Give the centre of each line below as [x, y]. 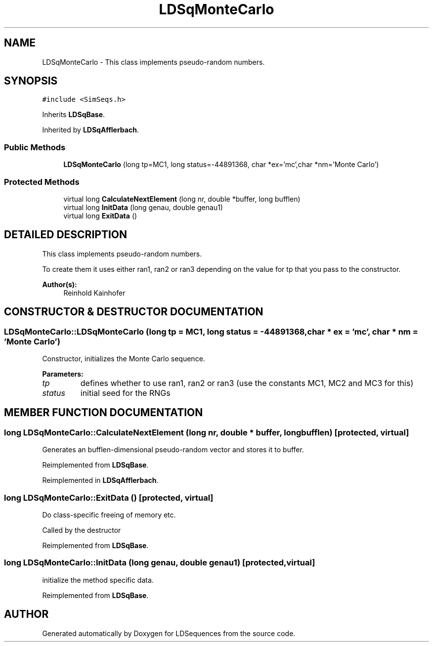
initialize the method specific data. [98, 580]
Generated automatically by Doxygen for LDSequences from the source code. [169, 633]
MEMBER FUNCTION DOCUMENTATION [104, 413]
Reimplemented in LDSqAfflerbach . [100, 480]
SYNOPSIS [31, 81]
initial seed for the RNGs [125, 393]
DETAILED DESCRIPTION [66, 235]
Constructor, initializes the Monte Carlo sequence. [124, 359]
